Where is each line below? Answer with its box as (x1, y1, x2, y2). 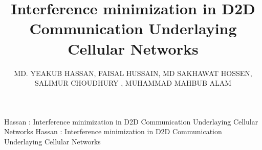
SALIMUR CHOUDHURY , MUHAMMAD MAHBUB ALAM (34, 78, 232, 88)
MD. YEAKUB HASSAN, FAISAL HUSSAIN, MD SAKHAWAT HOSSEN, (14, 67, 252, 78)
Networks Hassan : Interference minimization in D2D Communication (4, 126, 222, 137)
